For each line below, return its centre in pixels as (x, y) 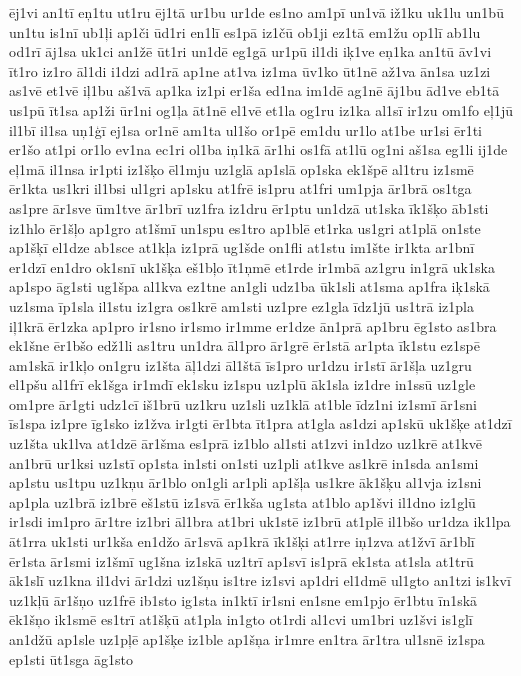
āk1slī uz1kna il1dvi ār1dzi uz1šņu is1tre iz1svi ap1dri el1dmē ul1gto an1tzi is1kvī (260, 580)
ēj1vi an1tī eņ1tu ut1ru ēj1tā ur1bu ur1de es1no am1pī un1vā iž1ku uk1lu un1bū (256, 12)
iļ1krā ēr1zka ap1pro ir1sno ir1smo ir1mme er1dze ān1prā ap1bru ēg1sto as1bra (253, 325)
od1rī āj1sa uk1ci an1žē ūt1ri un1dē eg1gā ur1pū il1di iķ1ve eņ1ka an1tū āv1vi (250, 51)
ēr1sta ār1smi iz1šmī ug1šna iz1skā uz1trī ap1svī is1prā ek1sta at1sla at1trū (241, 560)
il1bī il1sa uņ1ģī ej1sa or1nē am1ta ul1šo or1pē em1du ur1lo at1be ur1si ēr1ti (246, 129)
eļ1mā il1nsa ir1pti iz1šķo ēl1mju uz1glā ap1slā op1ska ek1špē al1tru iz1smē (241, 168)
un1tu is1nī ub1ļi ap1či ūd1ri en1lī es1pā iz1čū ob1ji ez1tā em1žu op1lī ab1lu (245, 31)
